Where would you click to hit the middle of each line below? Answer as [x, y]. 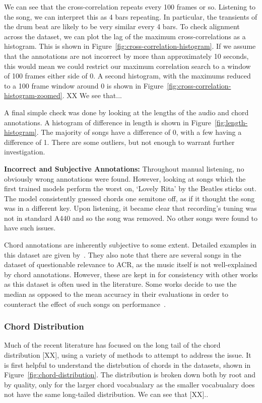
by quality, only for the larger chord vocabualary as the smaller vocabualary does [129, 384]
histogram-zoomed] [33, 95]
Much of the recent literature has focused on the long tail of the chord [112, 345]
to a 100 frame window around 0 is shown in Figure [84, 85]
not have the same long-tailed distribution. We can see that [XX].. [106, 394]
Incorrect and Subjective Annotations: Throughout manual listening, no [124, 168]
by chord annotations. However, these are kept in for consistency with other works [131, 274]
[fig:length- [231, 122]
